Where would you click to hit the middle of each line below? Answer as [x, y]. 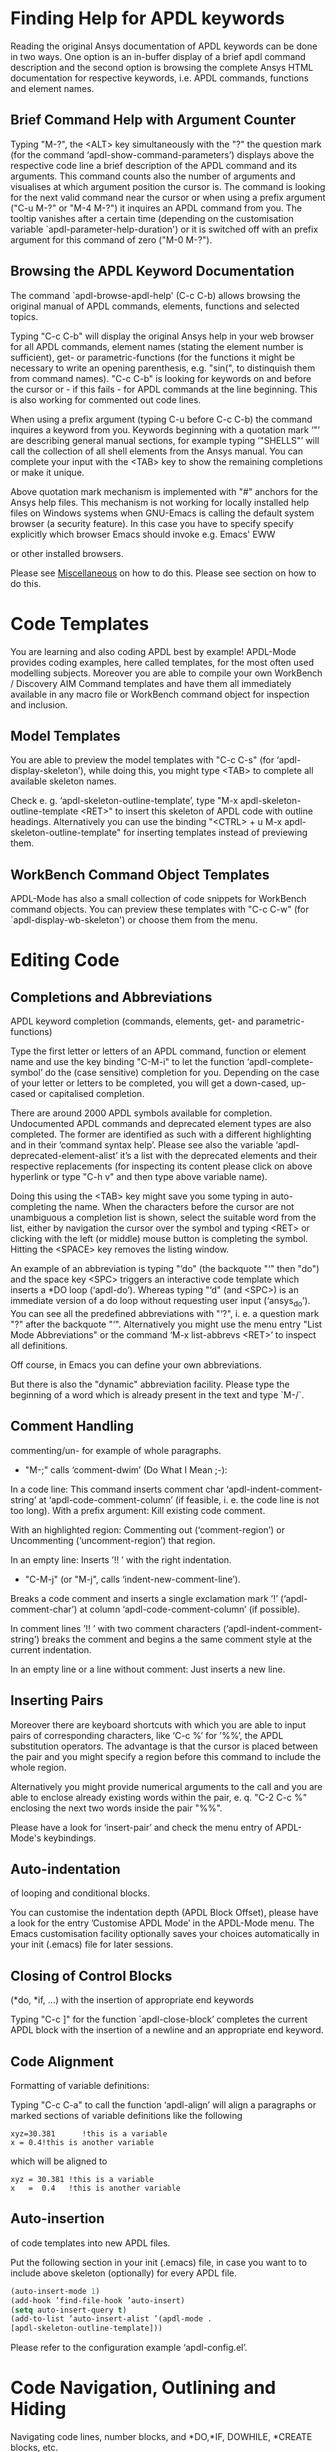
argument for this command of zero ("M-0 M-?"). [111, 239]
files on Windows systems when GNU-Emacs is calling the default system [162, 513]
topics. [24, 316]
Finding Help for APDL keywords [147, 18]
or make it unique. [47, 472]
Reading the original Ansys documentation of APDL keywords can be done [164, 46]
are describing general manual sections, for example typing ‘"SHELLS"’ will [165, 440]
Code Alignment [62, 2061]
